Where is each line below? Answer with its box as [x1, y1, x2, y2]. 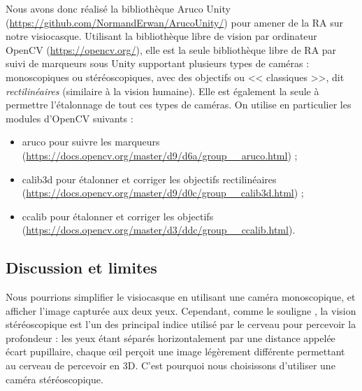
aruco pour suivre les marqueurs [22, 134, 160, 149]
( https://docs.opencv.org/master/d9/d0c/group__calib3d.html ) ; [22, 185, 304, 200]
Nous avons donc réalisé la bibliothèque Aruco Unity [6, 1, 231, 15]
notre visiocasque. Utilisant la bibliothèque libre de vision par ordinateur [6, 29, 317, 43]
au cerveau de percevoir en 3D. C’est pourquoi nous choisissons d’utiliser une [6, 358, 335, 373]
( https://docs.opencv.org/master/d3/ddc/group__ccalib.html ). [22, 222, 296, 237]
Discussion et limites [6, 257, 157, 278]
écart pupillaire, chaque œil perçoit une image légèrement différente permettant [6, 344, 345, 359]
